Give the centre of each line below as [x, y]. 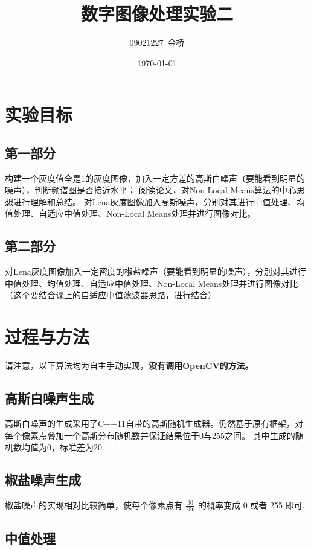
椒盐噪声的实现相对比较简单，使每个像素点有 [94, 504]
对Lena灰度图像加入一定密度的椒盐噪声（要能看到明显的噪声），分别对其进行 [155, 271]
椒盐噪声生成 [43, 480]
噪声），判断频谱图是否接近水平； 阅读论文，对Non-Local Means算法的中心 [151, 190]
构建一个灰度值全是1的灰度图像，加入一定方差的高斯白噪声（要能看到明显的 [155, 178]
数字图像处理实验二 [157, 14]
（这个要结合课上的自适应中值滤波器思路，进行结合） [111, 295]
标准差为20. [82, 447]
